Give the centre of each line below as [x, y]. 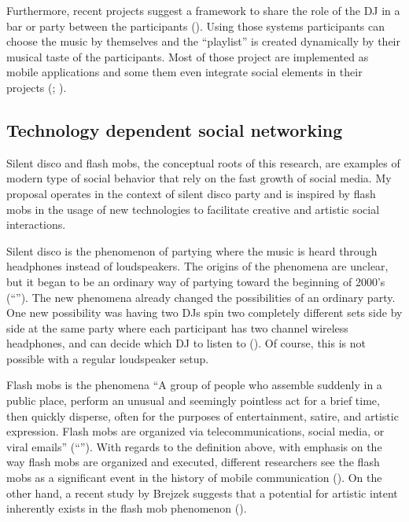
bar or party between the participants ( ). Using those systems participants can [195, 26]
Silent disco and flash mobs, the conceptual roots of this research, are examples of [203, 162]
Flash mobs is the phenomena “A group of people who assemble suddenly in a [194, 385]
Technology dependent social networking [175, 129]
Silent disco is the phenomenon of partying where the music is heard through [192, 250]
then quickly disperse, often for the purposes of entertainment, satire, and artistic [203, 415]
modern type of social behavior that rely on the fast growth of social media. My [199, 178]
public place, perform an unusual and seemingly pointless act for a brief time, [193, 401]
